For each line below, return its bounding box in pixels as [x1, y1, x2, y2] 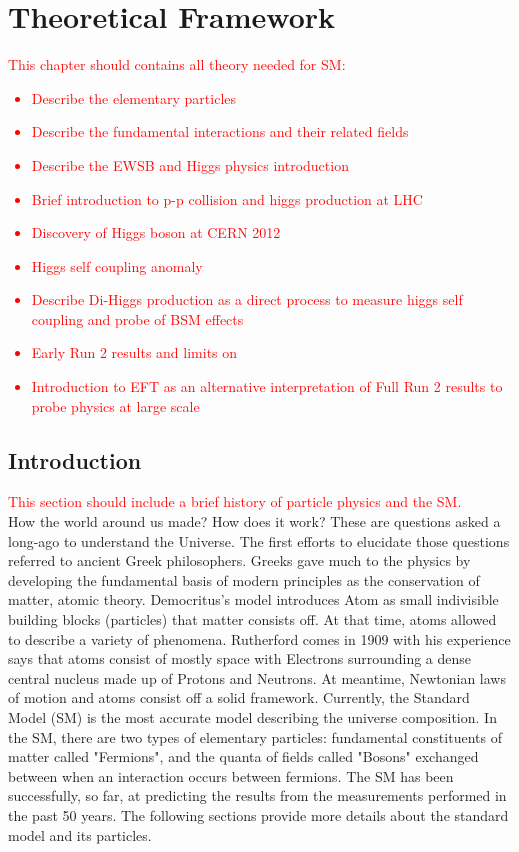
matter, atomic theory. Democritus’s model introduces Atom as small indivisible [8, 589, 499, 610]
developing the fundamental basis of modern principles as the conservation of [8, 569, 480, 590]
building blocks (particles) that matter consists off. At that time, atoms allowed [8, 609, 497, 630]
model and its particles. [8, 824, 152, 845]
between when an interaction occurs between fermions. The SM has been [8, 765, 454, 786]
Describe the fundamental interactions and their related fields [31, 121, 409, 142]
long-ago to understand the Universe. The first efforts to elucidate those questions [8, 530, 510, 551]
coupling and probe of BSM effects [31, 308, 244, 329]
